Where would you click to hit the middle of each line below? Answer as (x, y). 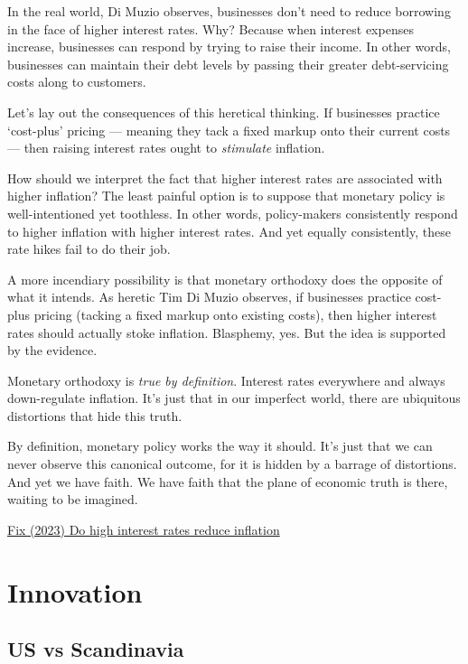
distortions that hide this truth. (95, 415)
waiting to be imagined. (73, 499)
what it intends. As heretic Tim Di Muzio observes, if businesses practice (209, 297)
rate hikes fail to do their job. (89, 249)
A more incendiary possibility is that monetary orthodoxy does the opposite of (225, 279)
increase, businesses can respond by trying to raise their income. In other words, (229, 47)
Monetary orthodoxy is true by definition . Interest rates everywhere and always (226, 380)
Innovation (75, 591)
